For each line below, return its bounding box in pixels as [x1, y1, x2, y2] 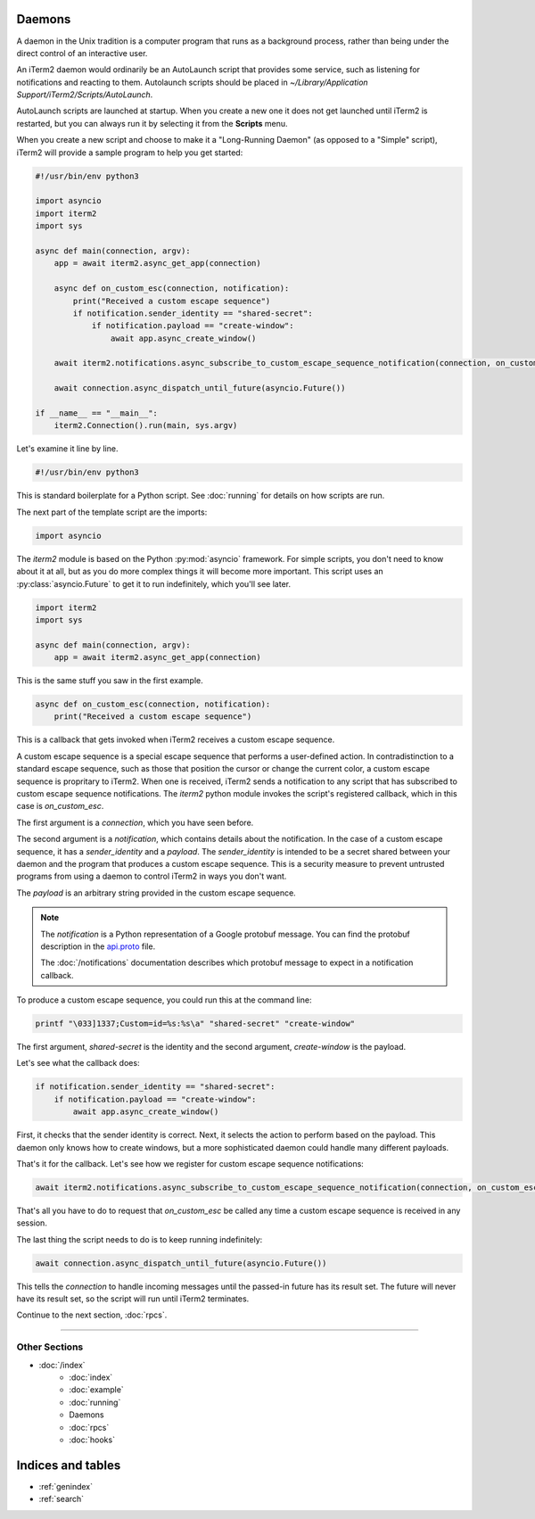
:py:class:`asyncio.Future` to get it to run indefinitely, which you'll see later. [16, 578, 292, 589]
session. [16, 1218, 48, 1228]
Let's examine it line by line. [16, 443, 119, 454]
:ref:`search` [38, 1494, 85, 1505]
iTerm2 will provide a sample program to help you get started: [16, 147, 243, 158]
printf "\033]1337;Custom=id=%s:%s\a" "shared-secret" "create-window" [35, 1019, 356, 1029]
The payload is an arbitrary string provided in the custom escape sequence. [16, 887, 296, 898]
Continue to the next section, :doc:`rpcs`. [16, 1309, 168, 1320]
